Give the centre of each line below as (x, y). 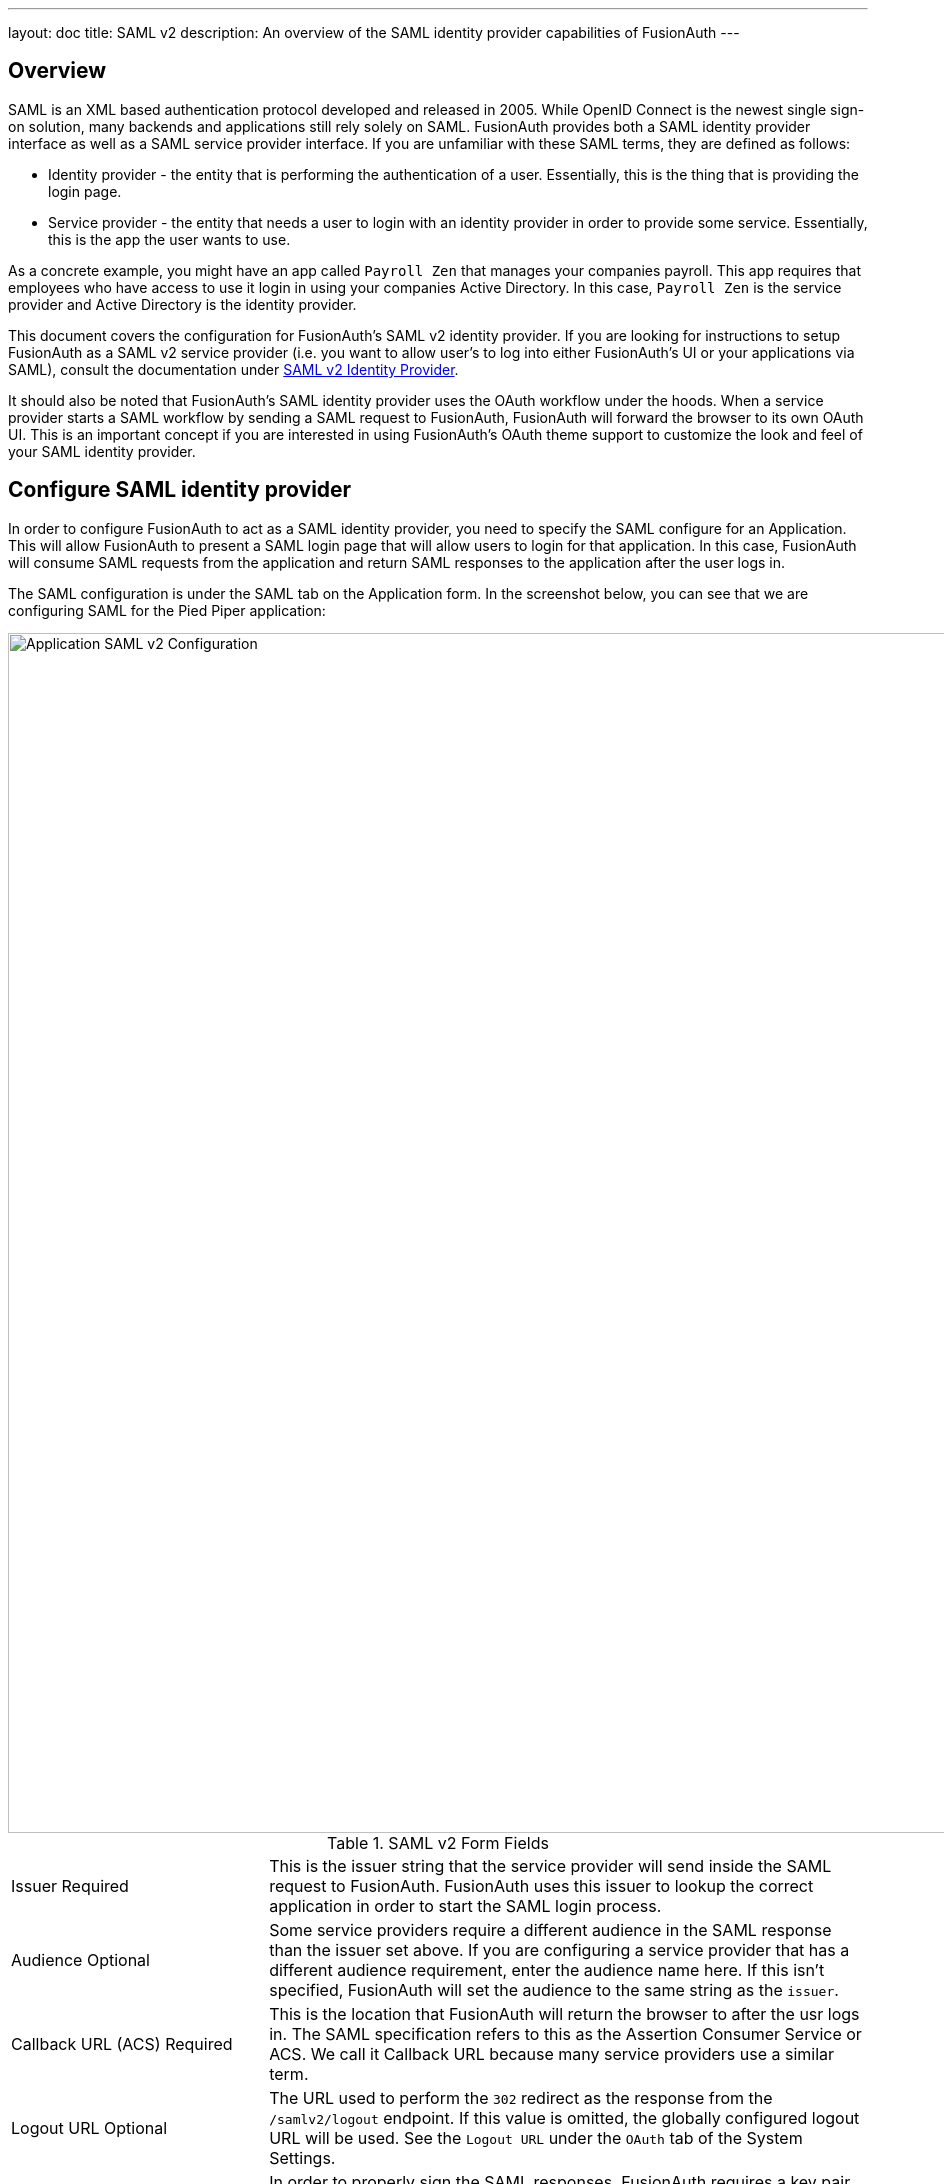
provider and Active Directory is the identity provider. (182, 304)
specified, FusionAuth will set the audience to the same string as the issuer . (554, 1989)
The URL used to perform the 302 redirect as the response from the (521, 2097)
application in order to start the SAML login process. (465, 1905)
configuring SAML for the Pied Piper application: (167, 610)
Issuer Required (70, 1885)
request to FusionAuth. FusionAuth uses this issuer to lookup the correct (541, 1885)
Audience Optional (80, 1959)
